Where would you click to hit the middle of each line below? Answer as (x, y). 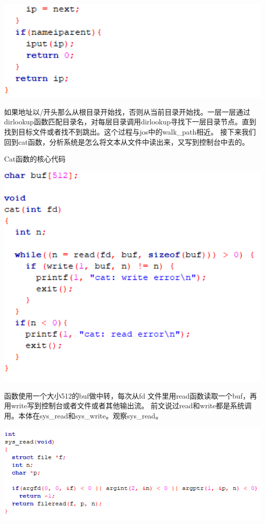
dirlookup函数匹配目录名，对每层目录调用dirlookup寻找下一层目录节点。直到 (130, 122)
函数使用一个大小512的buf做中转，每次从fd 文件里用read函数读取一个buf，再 (130, 395)
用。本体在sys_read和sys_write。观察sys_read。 (83, 415)
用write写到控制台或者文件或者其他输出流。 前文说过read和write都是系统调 (128, 405)
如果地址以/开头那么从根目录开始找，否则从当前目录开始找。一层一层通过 (127, 111)
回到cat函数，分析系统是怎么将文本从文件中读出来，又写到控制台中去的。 (127, 141)
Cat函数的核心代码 (35, 159)
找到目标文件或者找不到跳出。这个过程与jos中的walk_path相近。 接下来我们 (130, 131)
